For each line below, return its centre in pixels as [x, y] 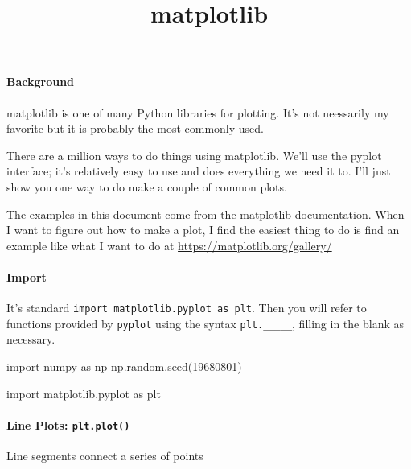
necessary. [31, 339]
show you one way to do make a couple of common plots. [147, 186]
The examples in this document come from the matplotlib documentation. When [205, 214]
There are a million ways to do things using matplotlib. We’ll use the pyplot [194, 155]
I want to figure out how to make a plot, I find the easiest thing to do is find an [203, 230]
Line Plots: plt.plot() [68, 424]
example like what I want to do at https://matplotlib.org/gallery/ [169, 245]
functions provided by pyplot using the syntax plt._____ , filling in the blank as [205, 323]
